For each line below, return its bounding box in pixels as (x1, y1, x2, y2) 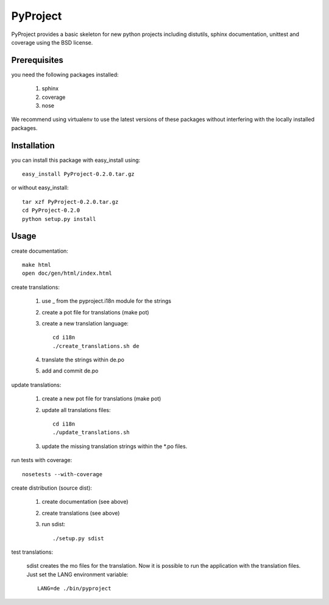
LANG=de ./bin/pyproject (37, 585, 111, 592)
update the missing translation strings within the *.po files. (41, 443, 188, 450)
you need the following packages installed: (11, 71, 119, 78)
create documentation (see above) (41, 498, 129, 505)
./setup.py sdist (52, 535, 104, 542)
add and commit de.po (41, 367, 99, 375)
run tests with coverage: (11, 457, 73, 464)
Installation (11, 140, 55, 151)
